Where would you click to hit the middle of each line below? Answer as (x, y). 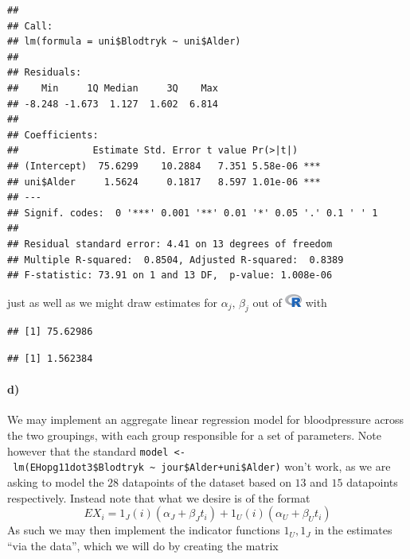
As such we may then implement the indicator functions (144, 530)
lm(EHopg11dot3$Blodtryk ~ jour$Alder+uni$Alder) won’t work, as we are (202, 466)
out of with (290, 302)
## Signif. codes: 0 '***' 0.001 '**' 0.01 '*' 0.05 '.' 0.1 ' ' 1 (193, 213)
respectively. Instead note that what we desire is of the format (159, 497)
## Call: (30, 26)
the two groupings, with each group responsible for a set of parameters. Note (194, 435)
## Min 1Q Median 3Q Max (113, 88)
